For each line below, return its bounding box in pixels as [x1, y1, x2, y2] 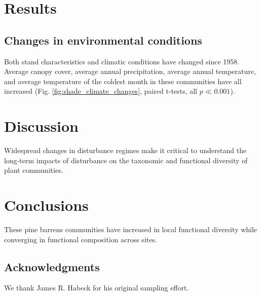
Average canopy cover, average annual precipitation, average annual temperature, [4, 66, 256, 77]
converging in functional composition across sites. [4, 234, 157, 244]
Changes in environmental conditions [4, 32, 202, 48]
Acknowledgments [4, 258, 100, 274]
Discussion [4, 116, 79, 136]
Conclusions [4, 195, 89, 215]
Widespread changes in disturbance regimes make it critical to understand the [4, 145, 247, 156]
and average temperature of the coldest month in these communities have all [4, 76, 242, 86]
